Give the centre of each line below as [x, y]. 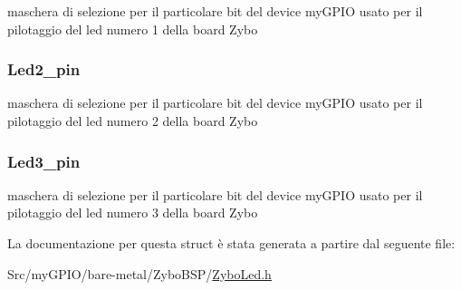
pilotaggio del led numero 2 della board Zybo [133, 121]
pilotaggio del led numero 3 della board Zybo [133, 213]
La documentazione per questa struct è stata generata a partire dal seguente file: [231, 243]
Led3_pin [44, 161]
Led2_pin [44, 69]
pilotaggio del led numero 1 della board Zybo [133, 29]
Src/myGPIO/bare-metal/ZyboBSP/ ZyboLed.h [139, 273]
